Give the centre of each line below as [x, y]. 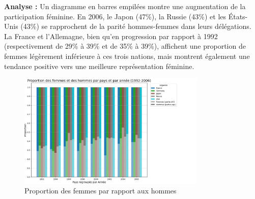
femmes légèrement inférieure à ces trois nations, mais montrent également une [127, 56]
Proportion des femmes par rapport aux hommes [101, 191]
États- [238, 16]
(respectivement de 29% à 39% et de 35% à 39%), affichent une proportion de [125, 46]
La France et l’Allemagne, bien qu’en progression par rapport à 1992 [111, 36]
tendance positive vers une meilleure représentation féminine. [99, 66]
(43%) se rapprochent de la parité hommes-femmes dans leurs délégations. [136, 26]
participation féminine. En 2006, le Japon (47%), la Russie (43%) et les [115, 16]
